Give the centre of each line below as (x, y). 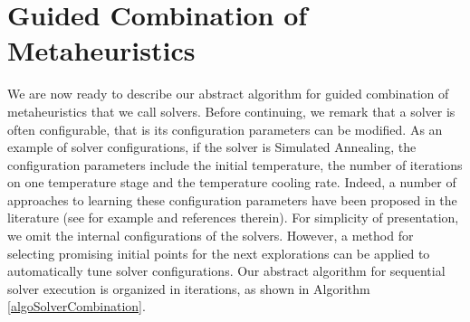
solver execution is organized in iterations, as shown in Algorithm (189, 288)
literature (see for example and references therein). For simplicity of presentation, (233, 218)
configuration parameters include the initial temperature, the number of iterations (235, 164)
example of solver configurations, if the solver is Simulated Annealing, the (212, 147)
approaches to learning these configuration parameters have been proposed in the (232, 199)
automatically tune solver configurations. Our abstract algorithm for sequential (226, 271)
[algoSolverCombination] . (77, 306)
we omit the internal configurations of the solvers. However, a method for (211, 236)
